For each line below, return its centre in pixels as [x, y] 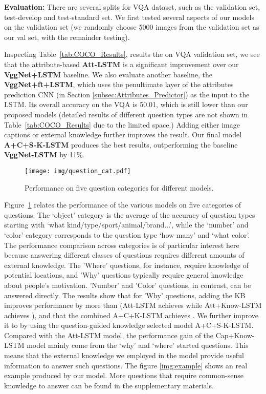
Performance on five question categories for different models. [119, 187]
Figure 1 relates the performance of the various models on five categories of [123, 205]
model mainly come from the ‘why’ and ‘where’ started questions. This [138, 345]
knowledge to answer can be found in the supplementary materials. [109, 385]
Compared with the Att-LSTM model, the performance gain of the [109, 335]
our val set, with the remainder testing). [67, 37]
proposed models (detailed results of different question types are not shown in [126, 114]
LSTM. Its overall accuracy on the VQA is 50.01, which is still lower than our [126, 104]
